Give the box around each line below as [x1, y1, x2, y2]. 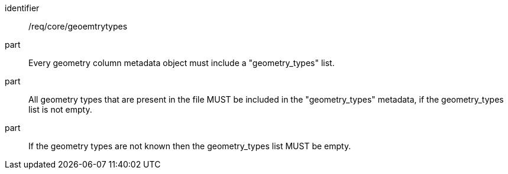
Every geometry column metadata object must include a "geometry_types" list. [28, 58, 335, 68]
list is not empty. [28, 104, 92, 114]
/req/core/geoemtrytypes [28, 21, 128, 31]
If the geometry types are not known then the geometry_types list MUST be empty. [28, 141, 351, 151]
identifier [5, 3, 40, 13]
